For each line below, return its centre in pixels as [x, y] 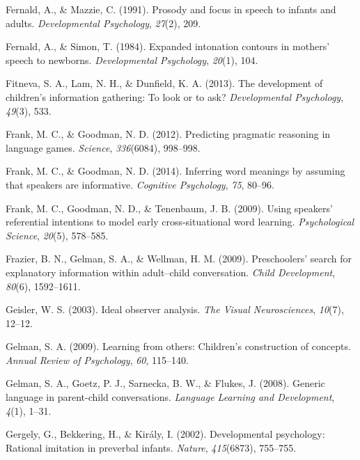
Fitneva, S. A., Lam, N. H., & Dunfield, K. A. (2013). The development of [164, 83]
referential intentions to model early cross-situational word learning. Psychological [180, 222]
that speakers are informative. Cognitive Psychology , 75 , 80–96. [140, 184]
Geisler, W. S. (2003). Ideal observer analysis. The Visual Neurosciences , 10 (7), [175, 309]
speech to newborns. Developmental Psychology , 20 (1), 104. [132, 60]
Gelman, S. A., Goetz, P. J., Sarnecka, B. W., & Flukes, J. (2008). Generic [165, 383]
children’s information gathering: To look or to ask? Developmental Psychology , [175, 96]
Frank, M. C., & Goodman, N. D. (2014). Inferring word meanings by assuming [175, 171]
